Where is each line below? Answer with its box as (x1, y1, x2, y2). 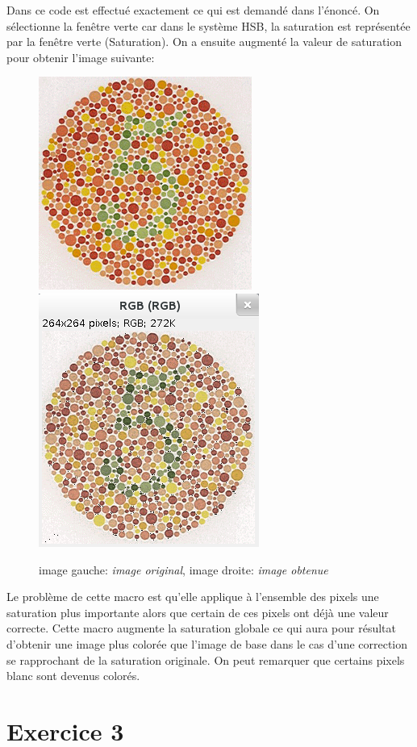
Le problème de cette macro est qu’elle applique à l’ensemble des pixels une (6, 588, 379, 605)
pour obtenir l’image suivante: (6, 48, 155, 65)
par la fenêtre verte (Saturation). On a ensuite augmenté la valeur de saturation (6, 33, 402, 50)
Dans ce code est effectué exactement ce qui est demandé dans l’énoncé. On (6, 2, 380, 18)
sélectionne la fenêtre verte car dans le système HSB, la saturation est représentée (6, 17, 411, 34)
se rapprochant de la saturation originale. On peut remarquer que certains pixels (6, 651, 405, 668)
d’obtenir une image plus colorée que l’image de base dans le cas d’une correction (6, 635, 408, 652)
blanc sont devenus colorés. (6, 667, 140, 684)
